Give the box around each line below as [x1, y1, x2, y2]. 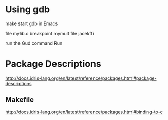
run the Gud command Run [5, 40, 63, 46]
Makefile [5, 95, 34, 104]
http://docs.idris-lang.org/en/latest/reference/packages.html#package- [5, 75, 157, 81]
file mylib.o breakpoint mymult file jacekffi [5, 30, 94, 36]
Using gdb [5, 4, 50, 15]
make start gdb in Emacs [5, 20, 58, 27]
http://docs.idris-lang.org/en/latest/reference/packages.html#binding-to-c [5, 109, 163, 115]
